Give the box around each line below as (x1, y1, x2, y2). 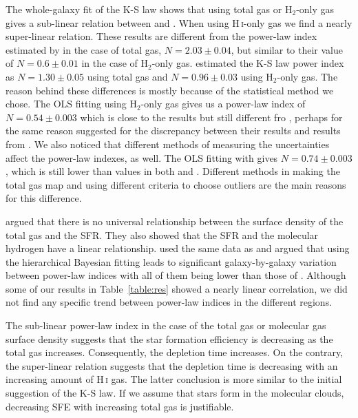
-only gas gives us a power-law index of (140, 96, 306, 111)
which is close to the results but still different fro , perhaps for (80, 109, 343, 124)
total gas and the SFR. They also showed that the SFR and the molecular (6, 227, 319, 242)
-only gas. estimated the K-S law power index (151, 56, 344, 70)
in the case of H (81, 56, 148, 70)
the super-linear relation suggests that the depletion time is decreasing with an (6, 358, 338, 373)
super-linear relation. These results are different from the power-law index (6, 29, 317, 43)
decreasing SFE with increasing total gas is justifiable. (6, 399, 234, 413)
